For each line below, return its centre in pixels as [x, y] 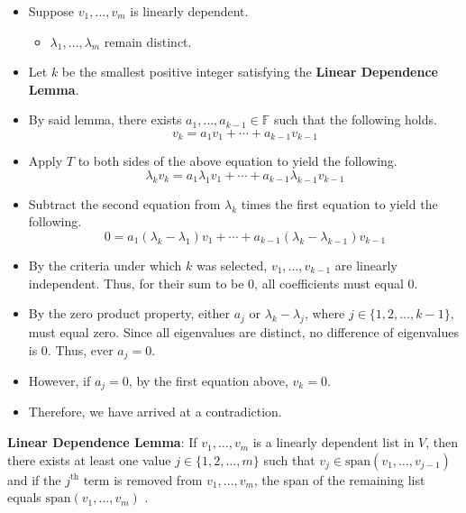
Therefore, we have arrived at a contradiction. [155, 412]
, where [324, 313]
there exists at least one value [89, 459]
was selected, [232, 265]
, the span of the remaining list [339, 479]
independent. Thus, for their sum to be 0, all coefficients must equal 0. [223, 283]
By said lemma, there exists [105, 119]
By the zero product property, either [129, 313]
